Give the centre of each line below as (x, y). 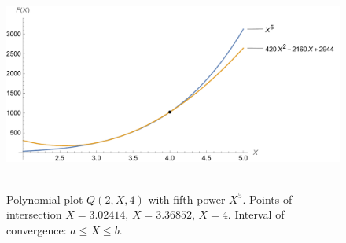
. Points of (267, 199)
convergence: (37, 229)
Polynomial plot (45, 199)
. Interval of (256, 214)
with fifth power (187, 199)
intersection (34, 214)
